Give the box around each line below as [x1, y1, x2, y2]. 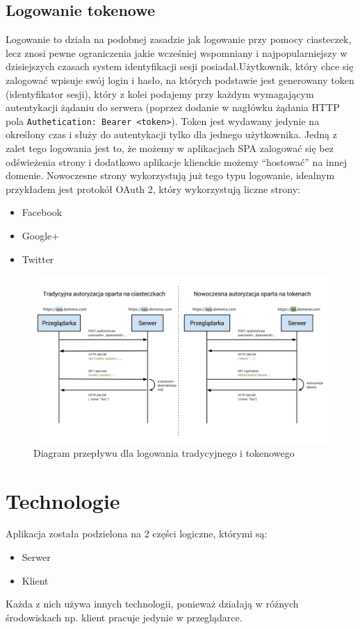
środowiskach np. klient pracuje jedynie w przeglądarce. [6, 610, 243, 624]
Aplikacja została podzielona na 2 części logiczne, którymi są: [6, 526, 268, 541]
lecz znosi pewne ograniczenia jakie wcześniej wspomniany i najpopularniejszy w [6, 45, 347, 60]
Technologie [6, 486, 120, 514]
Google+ [22, 228, 60, 242]
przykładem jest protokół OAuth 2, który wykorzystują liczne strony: [6, 181, 301, 196]
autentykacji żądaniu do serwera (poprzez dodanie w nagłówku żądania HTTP [6, 100, 340, 115]
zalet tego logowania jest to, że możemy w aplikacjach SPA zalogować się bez [6, 141, 334, 156]
